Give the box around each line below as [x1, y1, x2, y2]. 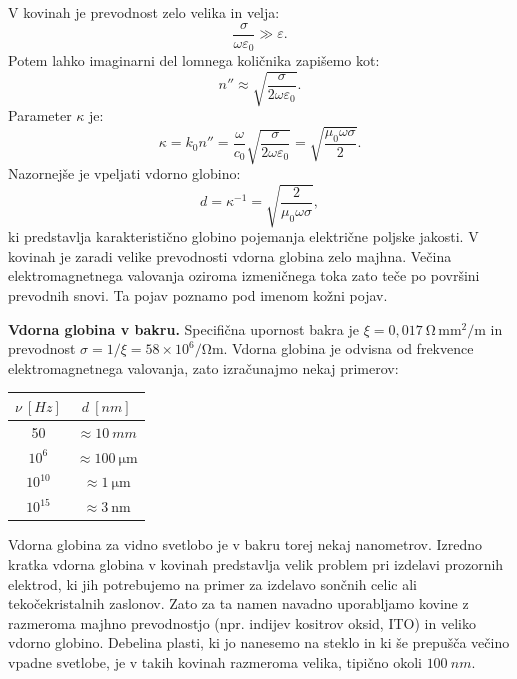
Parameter [8, 105, 72, 126]
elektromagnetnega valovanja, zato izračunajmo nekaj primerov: [8, 357, 399, 378]
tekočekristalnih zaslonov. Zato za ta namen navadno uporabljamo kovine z [8, 593, 469, 614]
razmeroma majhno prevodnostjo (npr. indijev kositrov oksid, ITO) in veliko [8, 612, 476, 633]
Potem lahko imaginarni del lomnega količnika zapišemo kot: [8, 50, 380, 71]
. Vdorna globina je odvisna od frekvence [223, 338, 474, 359]
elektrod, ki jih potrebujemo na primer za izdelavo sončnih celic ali [8, 573, 417, 594]
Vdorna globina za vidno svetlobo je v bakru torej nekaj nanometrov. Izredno [8, 534, 482, 555]
